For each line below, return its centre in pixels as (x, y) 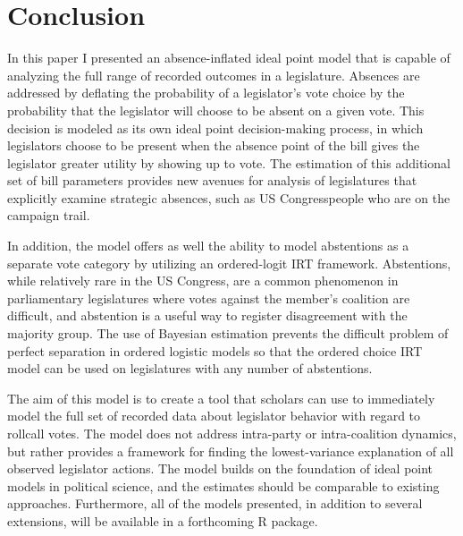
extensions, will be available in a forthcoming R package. (163, 520)
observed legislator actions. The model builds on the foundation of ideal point (220, 468)
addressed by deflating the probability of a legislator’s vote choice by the (206, 93)
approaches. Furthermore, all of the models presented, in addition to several (215, 503)
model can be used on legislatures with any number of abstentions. (190, 368)
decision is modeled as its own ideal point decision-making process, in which (215, 128)
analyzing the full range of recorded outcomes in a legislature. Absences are (214, 75)
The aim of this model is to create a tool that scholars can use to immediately (221, 398)
